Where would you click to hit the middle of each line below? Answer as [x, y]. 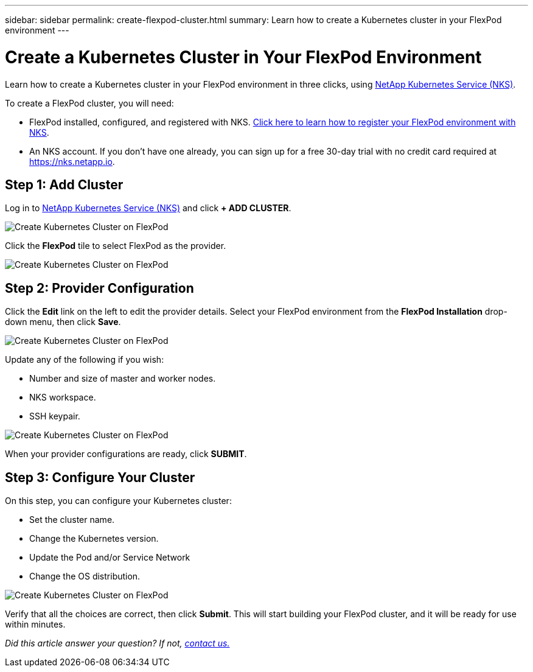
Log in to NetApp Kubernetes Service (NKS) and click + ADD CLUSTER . [148, 208]
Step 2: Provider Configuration [99, 288]
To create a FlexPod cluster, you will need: [89, 103]
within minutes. [35, 625]
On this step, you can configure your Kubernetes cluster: [118, 501]
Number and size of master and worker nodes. [123, 379]
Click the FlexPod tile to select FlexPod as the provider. [116, 246]
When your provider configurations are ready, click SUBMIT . [126, 454]
